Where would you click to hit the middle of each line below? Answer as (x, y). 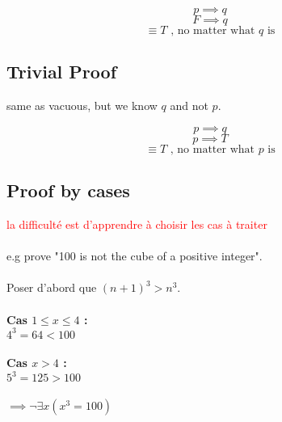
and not (189, 105)
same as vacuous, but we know (82, 105)
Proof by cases (68, 190)
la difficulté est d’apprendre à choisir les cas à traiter (137, 224)
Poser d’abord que (52, 287)
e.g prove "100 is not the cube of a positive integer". (135, 256)
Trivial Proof (62, 72)
